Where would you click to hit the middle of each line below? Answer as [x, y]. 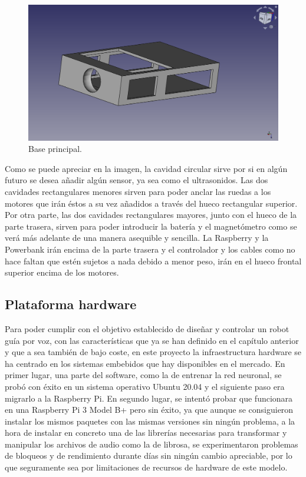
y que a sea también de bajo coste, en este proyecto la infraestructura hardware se [153, 352]
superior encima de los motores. [62, 272]
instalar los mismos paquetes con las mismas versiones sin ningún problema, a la [150, 421]
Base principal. [55, 149]
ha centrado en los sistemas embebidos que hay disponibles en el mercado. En [145, 363]
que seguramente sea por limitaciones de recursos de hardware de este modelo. [146, 467]
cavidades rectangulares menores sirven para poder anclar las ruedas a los [138, 191]
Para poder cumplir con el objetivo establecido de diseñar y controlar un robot [147, 328]
